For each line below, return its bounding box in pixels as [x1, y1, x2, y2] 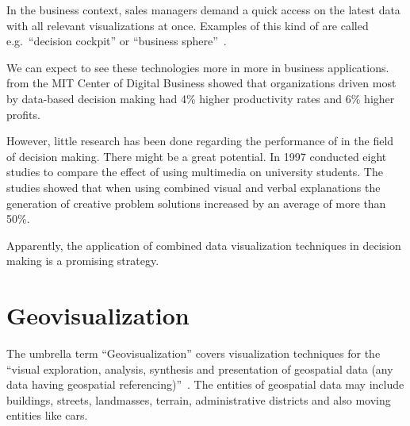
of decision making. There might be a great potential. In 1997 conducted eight [6, 148, 387, 164]
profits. [6, 106, 40, 122]
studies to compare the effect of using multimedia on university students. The [6, 163, 383, 180]
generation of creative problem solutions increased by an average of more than [6, 194, 386, 211]
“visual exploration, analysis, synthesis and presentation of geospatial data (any [6, 360, 393, 377]
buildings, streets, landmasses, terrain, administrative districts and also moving [6, 391, 391, 408]
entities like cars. [6, 407, 88, 424]
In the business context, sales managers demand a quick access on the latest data [6, 2, 400, 17]
